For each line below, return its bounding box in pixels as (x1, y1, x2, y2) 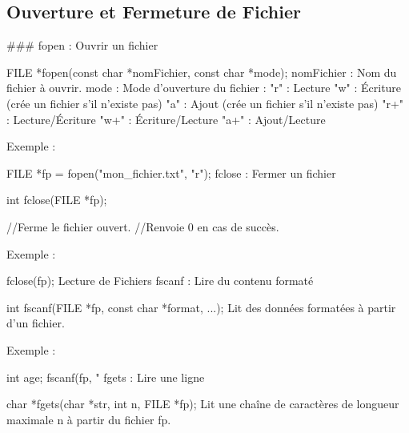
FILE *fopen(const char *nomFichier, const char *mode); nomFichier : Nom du (6, 63, 397, 80)
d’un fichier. (6, 315, 65, 331)
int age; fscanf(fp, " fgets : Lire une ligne (6, 368, 205, 385)
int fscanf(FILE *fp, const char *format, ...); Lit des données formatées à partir (6, 299, 396, 315)
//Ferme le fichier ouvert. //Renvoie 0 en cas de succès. (6, 218, 279, 235)
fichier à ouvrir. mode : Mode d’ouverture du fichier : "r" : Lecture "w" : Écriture (6, 79, 402, 96)
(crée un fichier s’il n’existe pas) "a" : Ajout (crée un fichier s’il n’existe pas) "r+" (6, 94, 404, 111)
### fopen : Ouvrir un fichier (6, 37, 158, 54)
